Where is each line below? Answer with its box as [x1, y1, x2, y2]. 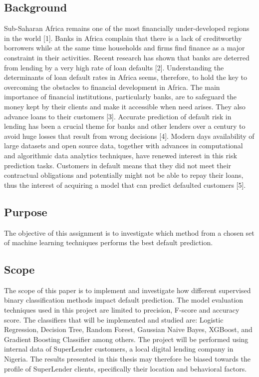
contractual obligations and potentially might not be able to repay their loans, [4, 170, 244, 180]
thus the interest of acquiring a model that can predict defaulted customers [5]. [4, 179, 246, 190]
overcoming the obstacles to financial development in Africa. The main [4, 81, 220, 92]
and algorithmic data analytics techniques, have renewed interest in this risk [4, 150, 237, 160]
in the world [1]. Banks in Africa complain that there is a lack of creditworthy [4, 32, 242, 43]
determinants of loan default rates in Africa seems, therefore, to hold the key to [4, 72, 247, 82]
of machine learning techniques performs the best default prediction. [4, 237, 213, 248]
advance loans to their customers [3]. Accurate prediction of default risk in [4, 111, 232, 121]
